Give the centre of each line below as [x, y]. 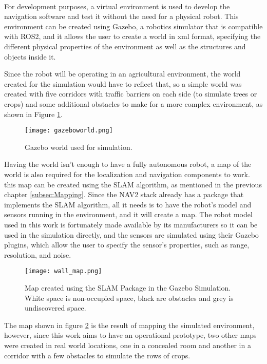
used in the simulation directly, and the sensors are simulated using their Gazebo [131, 234]
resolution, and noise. [38, 254]
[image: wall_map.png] [63, 271]
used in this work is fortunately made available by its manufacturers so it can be [131, 224]
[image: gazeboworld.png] [69, 131]
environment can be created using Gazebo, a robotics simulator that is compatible [133, 26]
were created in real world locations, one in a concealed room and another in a [128, 345]
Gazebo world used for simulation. [79, 147]
